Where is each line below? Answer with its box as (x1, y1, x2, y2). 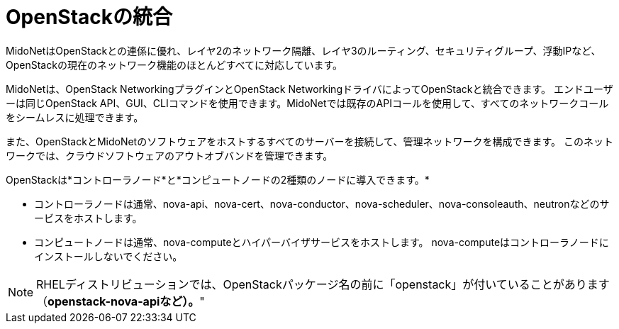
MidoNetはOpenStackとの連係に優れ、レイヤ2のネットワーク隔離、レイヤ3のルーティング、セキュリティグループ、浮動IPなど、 (6, 44, 601, 57)
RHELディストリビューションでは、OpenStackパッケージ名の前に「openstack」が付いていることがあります (36, 277, 610, 291)
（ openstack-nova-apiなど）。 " (36, 294, 205, 308)
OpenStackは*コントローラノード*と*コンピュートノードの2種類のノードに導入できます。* (6, 173, 430, 186)
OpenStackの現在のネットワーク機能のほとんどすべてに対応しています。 (6, 58, 343, 71)
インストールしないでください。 (34, 250, 183, 262)
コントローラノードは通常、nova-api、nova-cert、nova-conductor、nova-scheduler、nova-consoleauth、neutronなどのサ (34, 197, 610, 210)
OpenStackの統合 (6, 5, 173, 29)
